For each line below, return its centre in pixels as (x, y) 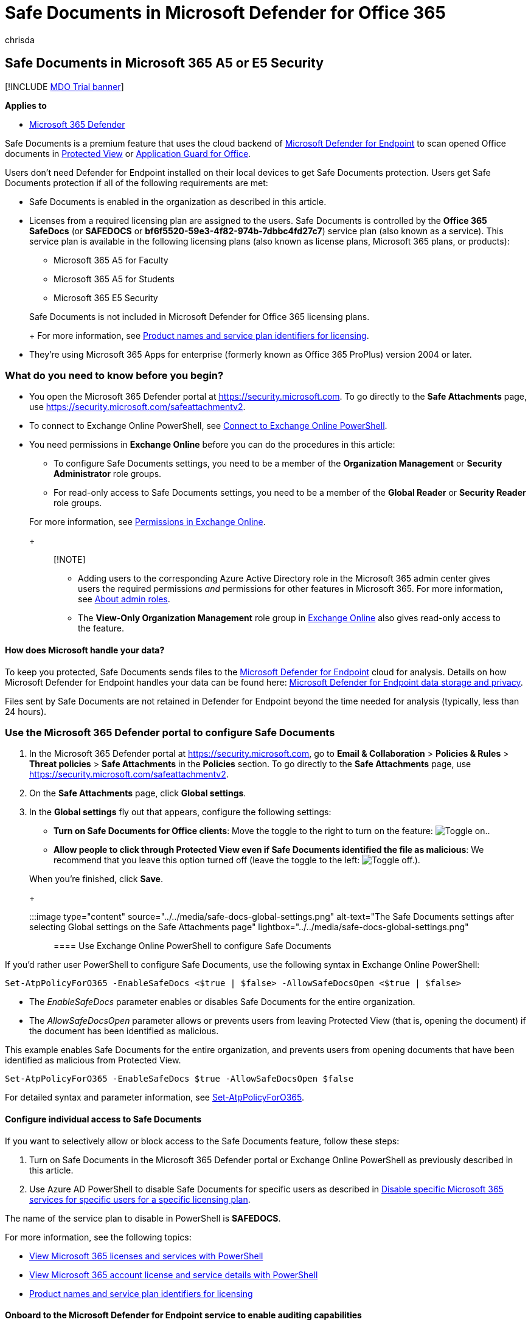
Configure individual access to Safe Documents (103, 1119)
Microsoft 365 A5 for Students (114, 279)
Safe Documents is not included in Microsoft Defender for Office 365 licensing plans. (200, 316)
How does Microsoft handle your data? (85, 650)
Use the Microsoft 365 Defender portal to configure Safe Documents (170, 732)
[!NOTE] (70, 560)
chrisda (20, 40)
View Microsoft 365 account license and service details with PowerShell (174, 1275)
